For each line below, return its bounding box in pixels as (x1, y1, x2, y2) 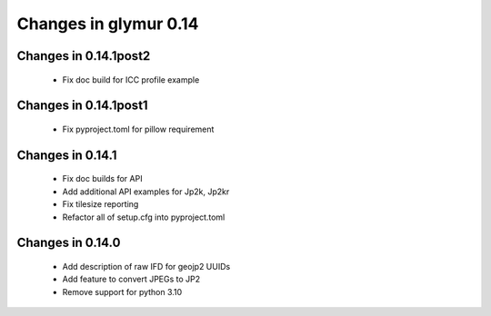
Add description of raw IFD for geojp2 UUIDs (62, 261, 231, 272)
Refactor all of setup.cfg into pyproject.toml (62, 212, 225, 222)
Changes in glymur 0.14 (16, 14, 199, 34)
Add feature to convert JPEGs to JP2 (62, 273, 201, 285)
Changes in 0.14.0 (16, 235, 121, 251)
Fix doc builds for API (62, 173, 143, 184)
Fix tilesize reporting (62, 199, 139, 210)
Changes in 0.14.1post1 (16, 98, 149, 114)
